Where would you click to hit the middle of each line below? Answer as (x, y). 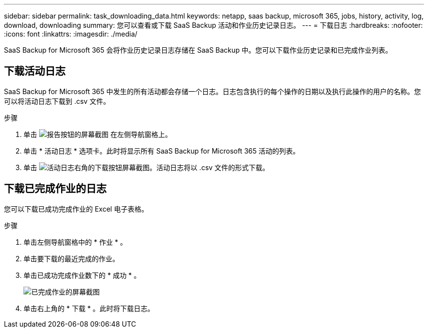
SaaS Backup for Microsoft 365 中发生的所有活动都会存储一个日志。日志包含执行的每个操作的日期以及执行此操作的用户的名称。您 (213, 91)
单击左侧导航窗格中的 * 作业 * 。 (75, 242)
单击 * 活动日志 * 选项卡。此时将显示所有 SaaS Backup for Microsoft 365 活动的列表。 (162, 151)
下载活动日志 (35, 71)
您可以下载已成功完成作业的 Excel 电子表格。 (76, 209)
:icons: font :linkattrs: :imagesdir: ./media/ (71, 34)
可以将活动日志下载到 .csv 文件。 (57, 101)
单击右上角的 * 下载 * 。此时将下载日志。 (89, 308)
